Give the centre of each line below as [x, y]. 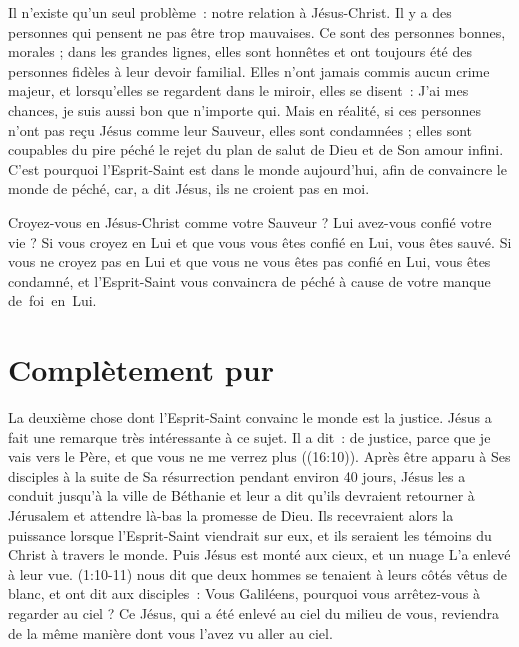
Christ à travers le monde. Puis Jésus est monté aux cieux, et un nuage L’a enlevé [259, 554]
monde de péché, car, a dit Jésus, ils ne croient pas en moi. [189, 188]
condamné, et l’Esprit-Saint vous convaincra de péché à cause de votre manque [249, 280]
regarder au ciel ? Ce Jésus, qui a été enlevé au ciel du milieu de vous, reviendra [253, 612]
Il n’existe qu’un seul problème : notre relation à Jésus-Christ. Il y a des [230, 12]
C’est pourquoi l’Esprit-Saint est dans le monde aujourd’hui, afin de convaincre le [257, 168]
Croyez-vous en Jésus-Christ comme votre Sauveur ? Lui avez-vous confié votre [250, 221]
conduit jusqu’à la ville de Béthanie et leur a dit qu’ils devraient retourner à [241, 495]
